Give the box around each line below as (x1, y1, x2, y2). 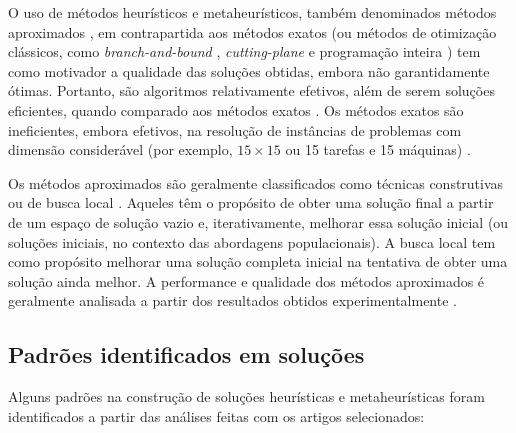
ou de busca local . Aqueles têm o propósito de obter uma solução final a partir (8, 192, 494, 213)
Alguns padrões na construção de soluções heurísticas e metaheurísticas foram (8, 386, 485, 407)
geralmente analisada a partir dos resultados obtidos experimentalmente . (8, 290, 457, 311)
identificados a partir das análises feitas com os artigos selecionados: (8, 405, 425, 426)
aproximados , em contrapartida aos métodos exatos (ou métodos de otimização (8, 21, 497, 42)
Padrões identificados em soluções (8, 339, 365, 370)
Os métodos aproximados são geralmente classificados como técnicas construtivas (8, 172, 504, 193)
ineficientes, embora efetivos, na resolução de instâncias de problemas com (8, 119, 462, 140)
